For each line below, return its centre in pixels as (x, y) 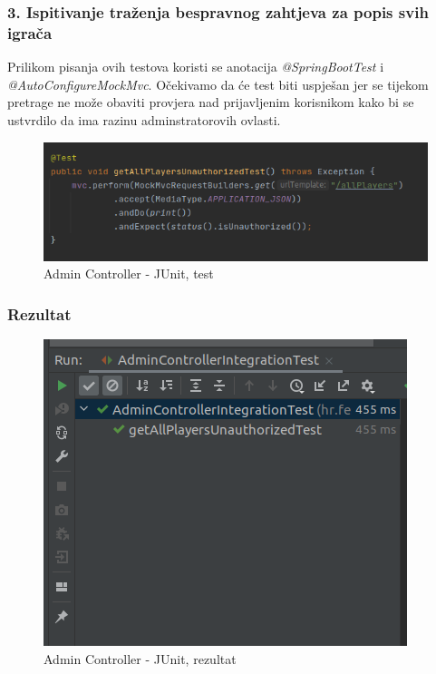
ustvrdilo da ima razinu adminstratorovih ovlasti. (144, 119)
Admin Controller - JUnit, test (129, 274)
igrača (30, 32)
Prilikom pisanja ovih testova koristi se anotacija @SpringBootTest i (196, 67)
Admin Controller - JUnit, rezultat (140, 658)
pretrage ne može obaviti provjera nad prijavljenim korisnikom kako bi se (211, 102)
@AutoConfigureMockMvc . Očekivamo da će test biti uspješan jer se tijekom (218, 84)
